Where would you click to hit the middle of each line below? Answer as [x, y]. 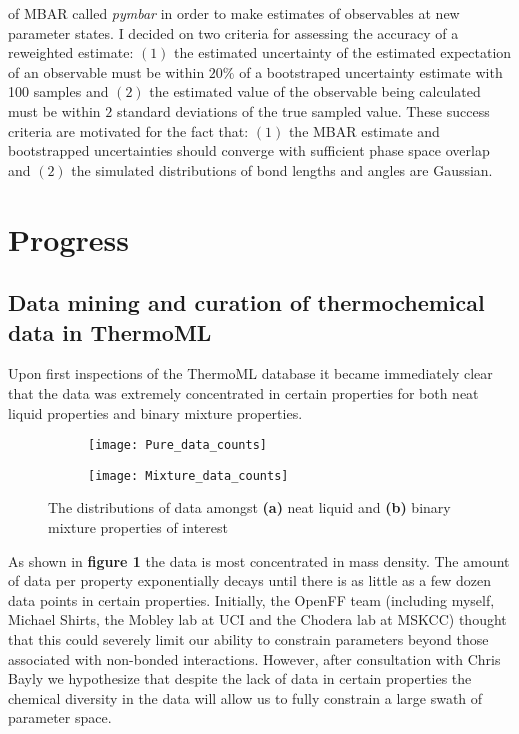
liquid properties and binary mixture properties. [155, 412]
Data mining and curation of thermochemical [246, 302]
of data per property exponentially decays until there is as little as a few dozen [250, 580]
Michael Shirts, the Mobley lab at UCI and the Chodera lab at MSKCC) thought [257, 619]
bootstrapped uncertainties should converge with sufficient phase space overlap [249, 150]
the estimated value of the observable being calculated [315, 91]
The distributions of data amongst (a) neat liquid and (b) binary [249, 507]
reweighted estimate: [71, 52]
